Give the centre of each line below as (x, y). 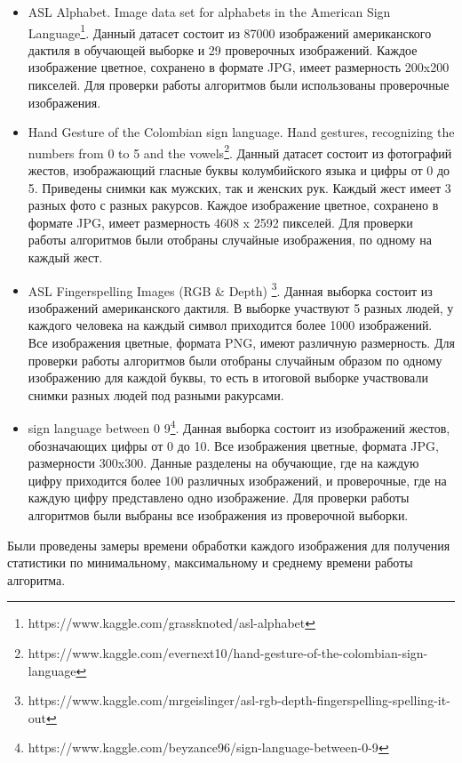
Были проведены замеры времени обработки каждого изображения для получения (229, 545)
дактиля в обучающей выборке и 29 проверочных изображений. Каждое (223, 49)
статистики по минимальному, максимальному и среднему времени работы (210, 562)
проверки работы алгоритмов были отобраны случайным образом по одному (235, 360)
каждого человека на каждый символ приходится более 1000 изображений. (230, 325)
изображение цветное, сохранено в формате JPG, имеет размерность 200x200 (239, 67)
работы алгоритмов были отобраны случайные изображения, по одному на (230, 240)
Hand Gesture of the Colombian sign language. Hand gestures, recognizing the (241, 132)
